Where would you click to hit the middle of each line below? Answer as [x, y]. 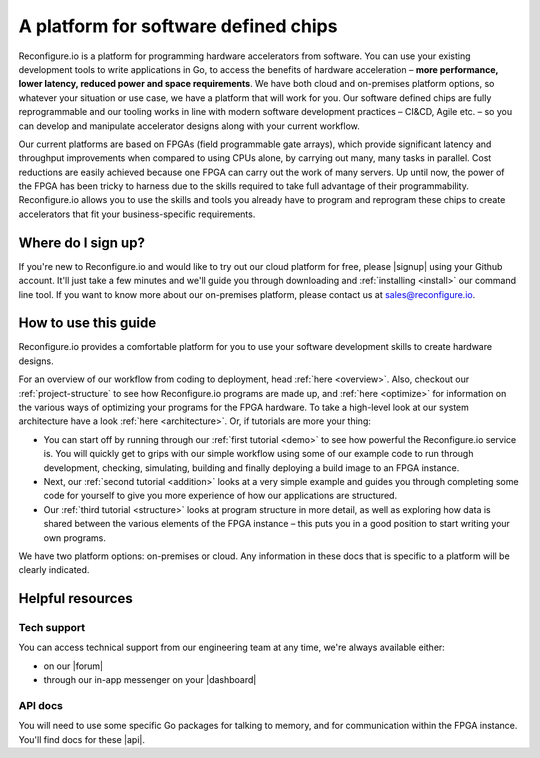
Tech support [52, 628]
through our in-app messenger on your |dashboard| [150, 680]
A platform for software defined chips [178, 26]
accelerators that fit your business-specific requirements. [137, 214]
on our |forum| [73, 666]
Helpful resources [76, 598]
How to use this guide [87, 323]
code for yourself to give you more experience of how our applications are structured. [220, 496]
